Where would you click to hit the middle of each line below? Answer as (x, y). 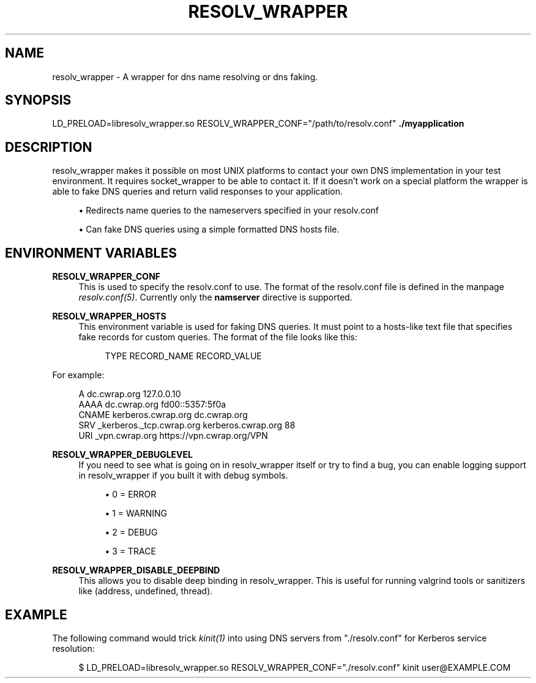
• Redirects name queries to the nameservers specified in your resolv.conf (229, 211)
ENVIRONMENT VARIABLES (91, 253)
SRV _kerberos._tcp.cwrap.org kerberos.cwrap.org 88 (187, 425)
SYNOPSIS (38, 100)
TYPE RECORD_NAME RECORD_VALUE (183, 356)
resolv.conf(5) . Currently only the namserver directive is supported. (215, 297)
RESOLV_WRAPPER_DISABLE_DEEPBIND (136, 570)
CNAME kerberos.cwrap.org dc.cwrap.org (163, 415)
